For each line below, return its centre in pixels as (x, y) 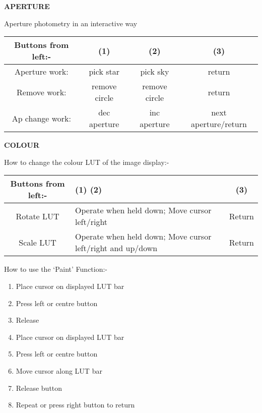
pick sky (155, 72)
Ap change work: (42, 118)
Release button (39, 388)
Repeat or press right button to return (75, 405)
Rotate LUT (38, 216)
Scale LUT (38, 242)
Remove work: (42, 92)
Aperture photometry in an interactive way (71, 23)
